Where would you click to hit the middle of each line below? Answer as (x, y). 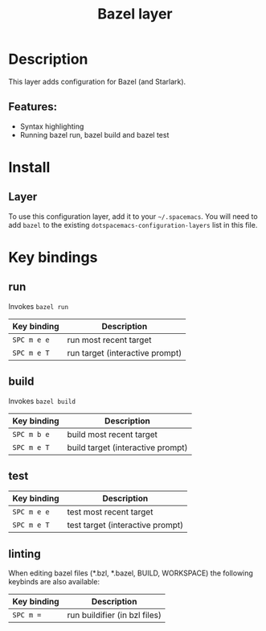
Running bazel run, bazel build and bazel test (94, 134)
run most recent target (109, 340)
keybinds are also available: (54, 582)
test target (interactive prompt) (125, 526)
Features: (33, 107)
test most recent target (110, 512)
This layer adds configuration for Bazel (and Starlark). (97, 81)
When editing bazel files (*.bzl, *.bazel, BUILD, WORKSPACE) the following (131, 573)
